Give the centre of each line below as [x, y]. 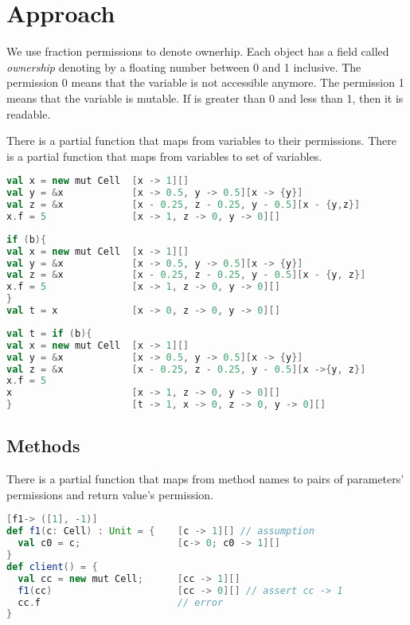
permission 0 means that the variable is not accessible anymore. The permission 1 [205, 82]
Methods [43, 445]
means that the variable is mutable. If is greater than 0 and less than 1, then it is [205, 98]
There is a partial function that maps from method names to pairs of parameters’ [205, 479]
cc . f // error [121, 602]
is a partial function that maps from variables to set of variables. [164, 156]
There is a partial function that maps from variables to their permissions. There [201, 141]
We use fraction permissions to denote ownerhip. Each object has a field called [198, 51]
